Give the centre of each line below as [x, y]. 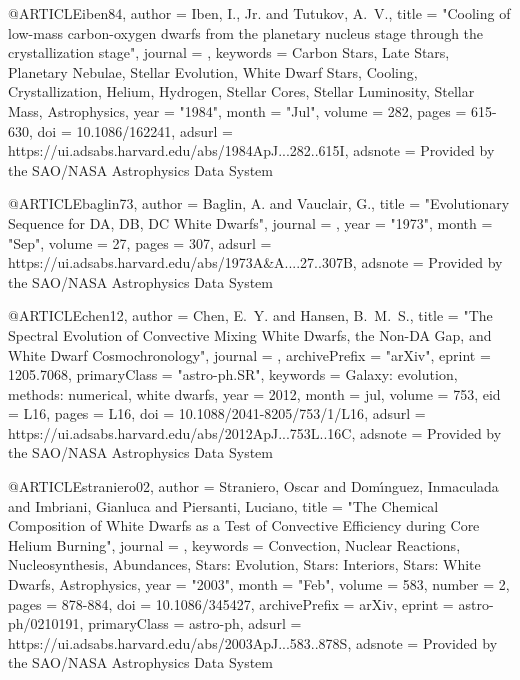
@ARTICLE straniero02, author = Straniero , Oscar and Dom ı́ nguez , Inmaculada [253, 486]
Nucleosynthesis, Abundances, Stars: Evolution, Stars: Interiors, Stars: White [244, 564]
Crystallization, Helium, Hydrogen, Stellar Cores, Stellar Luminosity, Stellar [241, 91]
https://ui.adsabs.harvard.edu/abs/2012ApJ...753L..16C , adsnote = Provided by [255, 432]
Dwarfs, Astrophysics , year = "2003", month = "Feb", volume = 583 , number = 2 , [259, 584]
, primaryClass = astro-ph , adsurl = [190, 623]
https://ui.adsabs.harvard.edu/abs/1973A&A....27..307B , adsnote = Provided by [255, 262]
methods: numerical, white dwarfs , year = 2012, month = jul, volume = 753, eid [254, 393]
